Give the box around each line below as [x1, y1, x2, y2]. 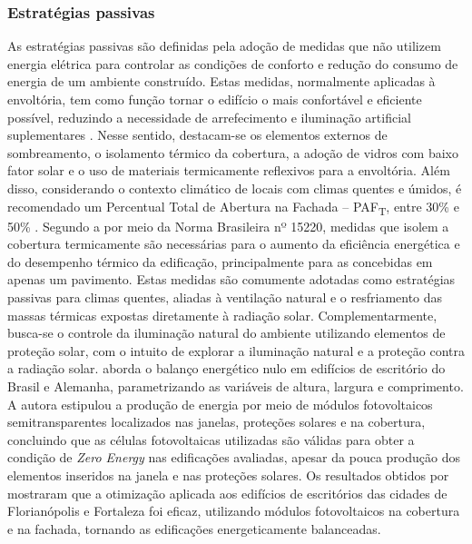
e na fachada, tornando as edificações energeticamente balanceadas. [7, 519, 381, 538]
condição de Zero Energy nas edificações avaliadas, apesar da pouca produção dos [7, 448, 460, 467]
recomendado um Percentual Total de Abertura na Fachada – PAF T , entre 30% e [7, 196, 459, 218]
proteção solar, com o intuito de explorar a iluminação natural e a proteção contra [7, 341, 465, 360]
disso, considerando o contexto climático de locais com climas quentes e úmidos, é [7, 178, 462, 197]
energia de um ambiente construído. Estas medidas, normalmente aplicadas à [7, 72, 436, 91]
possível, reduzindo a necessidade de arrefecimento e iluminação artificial [7, 107, 411, 126]
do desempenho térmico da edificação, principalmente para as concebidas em [7, 252, 433, 271]
